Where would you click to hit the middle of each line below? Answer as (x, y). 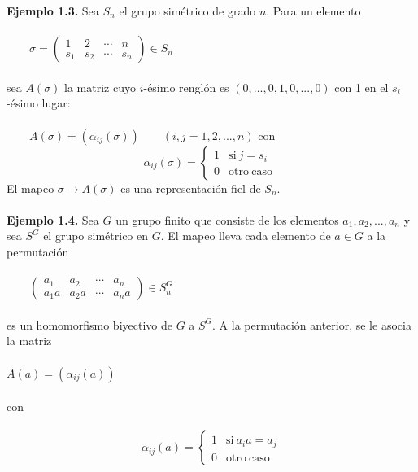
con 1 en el (361, 87)
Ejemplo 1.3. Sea (53, 11)
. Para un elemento (313, 11)
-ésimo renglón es (186, 87)
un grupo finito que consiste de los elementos (227, 219)
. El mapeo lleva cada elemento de (246, 236)
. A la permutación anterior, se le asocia (312, 324)
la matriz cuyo (100, 87)
